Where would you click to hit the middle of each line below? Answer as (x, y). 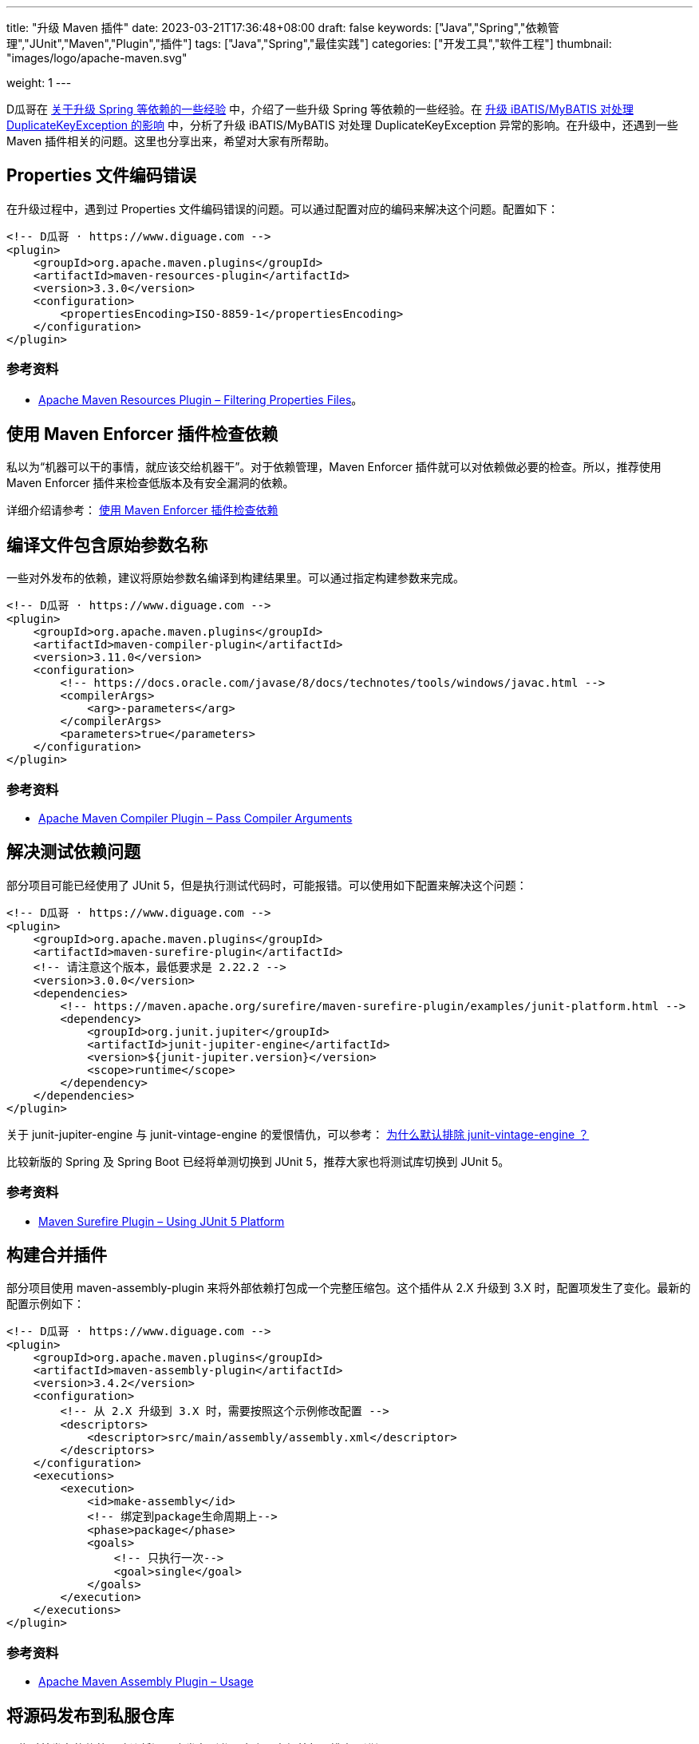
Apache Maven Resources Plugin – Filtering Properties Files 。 (201, 399)
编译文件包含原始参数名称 (107, 545)
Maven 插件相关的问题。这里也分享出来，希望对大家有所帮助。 (171, 141)
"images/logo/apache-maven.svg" (97, 58)
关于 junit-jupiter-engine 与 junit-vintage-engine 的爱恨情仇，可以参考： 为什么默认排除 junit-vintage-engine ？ (298, 1134)
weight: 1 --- (39, 83)
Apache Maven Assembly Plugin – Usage (146, 1682)
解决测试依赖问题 (73, 852)
